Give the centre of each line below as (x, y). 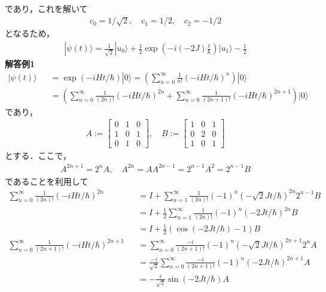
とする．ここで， (38, 156)
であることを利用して (47, 181)
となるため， (30, 33)
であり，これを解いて (46, 8)
